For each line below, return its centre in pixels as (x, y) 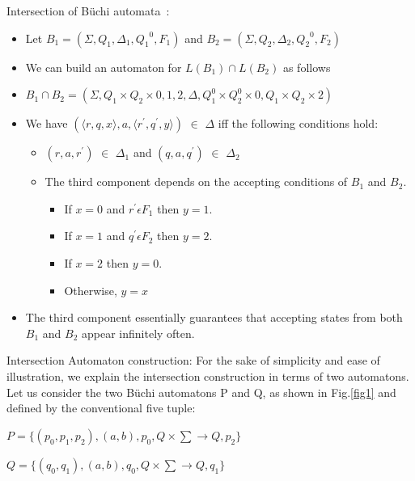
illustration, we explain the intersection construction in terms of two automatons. (208, 376)
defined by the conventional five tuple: (101, 408)
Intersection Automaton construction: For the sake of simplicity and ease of (193, 360)
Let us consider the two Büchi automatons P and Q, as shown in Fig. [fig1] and (201, 392)
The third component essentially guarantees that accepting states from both (214, 317)
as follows (307, 67)
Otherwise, (91, 290)
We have (47, 123)
